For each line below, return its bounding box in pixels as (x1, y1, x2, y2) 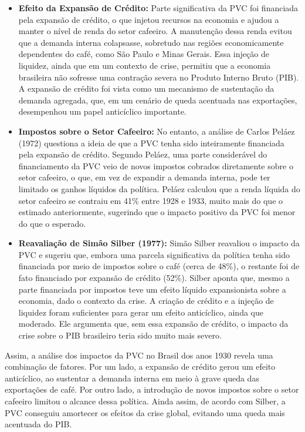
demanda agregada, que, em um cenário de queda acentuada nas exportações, (18, 93, 297, 106)
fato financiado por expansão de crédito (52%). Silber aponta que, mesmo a (18, 272, 290, 284)
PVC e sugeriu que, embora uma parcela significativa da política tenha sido (18, 248, 290, 260)
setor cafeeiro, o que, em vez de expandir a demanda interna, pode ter (18, 171, 270, 183)
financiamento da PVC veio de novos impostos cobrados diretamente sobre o (18, 159, 293, 172)
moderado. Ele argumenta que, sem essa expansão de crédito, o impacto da (18, 317, 289, 330)
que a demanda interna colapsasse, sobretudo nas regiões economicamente (18, 36, 284, 48)
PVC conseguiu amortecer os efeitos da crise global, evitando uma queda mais (5, 406, 285, 418)
